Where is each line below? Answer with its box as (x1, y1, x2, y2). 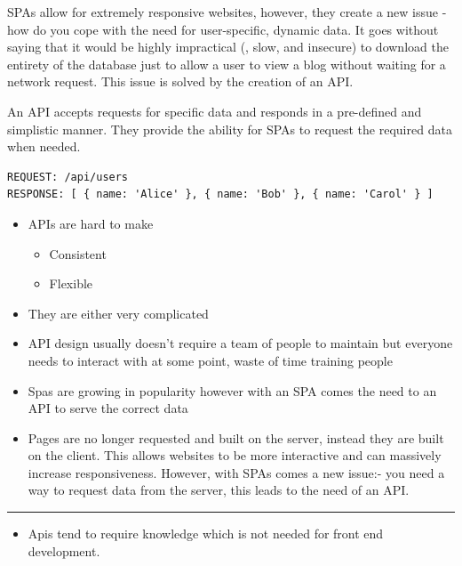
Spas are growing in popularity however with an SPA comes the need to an (28, 381, 437, 400)
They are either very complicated (28, 303, 209, 322)
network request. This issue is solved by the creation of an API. (7, 72, 354, 91)
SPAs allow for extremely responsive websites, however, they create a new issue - (7, 3, 447, 20)
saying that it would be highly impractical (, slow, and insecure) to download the (7, 37, 449, 56)
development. (28, 541, 100, 560)
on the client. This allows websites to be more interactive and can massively (28, 446, 442, 465)
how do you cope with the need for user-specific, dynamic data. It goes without (7, 20, 439, 38)
